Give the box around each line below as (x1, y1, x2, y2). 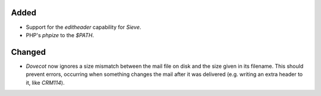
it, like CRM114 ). (26, 79, 65, 86)
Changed (11, 47, 46, 57)
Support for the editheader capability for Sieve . (26, 24, 141, 31)
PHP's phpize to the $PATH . (26, 31, 95, 38)
